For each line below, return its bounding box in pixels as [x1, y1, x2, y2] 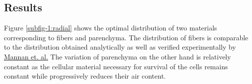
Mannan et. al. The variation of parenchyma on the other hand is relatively [4, 51, 231, 61]
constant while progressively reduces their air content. [4, 71, 166, 81]
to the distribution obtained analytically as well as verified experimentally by [4, 42, 236, 52]
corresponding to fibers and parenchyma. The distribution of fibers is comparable [4, 32, 249, 42]
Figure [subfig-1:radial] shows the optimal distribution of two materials [4, 23, 217, 33]
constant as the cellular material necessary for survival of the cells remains [4, 61, 228, 71]
